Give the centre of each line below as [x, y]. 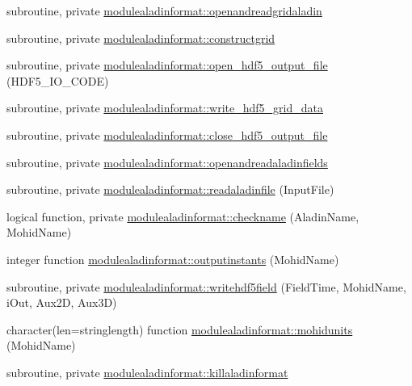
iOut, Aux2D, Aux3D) [62, 302]
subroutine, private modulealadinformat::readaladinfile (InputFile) [170, 189]
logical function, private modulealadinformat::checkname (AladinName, [183, 216]
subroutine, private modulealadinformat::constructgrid [141, 38]
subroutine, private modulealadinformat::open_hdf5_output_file [167, 65]
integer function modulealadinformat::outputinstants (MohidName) [173, 259]
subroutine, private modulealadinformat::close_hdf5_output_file [167, 134]
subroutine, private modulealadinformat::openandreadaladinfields [167, 162]
